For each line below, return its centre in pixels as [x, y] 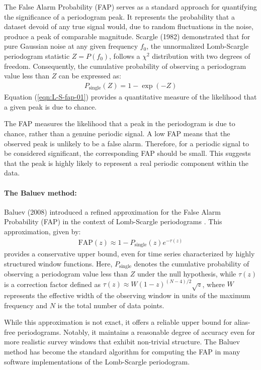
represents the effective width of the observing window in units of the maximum [127, 295]
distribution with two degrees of [201, 56]
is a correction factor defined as [52, 284]
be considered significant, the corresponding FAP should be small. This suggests [127, 153]
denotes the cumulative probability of [192, 263]
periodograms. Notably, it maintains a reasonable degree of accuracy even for [136, 332]
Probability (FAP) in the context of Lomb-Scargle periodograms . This [113, 221]
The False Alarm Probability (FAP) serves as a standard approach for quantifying [130, 7]
